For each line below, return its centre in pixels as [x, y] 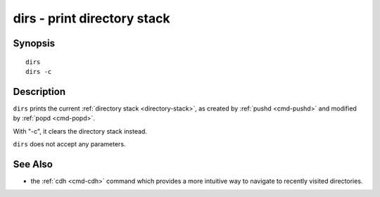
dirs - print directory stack [91, 18]
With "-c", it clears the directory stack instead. [80, 131]
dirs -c [39, 71]
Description [39, 91]
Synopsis [34, 43]
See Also [33, 164]
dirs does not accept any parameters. [69, 144]
